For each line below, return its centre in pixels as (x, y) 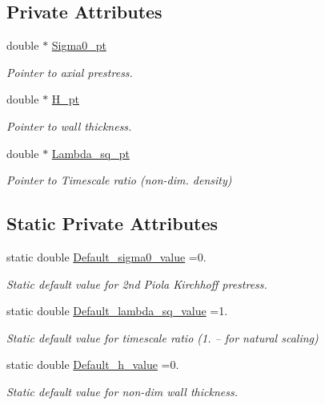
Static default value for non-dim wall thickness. (122, 391)
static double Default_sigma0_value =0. (106, 256)
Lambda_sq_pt (90, 153)
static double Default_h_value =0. (93, 364)
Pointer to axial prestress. (70, 72)
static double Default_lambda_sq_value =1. (117, 311)
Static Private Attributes (112, 223)
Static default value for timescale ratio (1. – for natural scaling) (162, 337)
